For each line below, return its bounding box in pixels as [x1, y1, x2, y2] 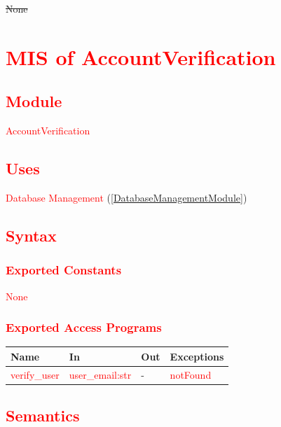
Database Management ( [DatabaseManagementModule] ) [6, 190, 247, 204]
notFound [170, 367, 212, 381]
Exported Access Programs [6, 318, 162, 336]
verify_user [11, 367, 60, 381]
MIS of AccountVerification [6, 42, 276, 71]
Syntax [6, 224, 57, 246]
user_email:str [69, 367, 132, 381]
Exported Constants [6, 261, 122, 279]
